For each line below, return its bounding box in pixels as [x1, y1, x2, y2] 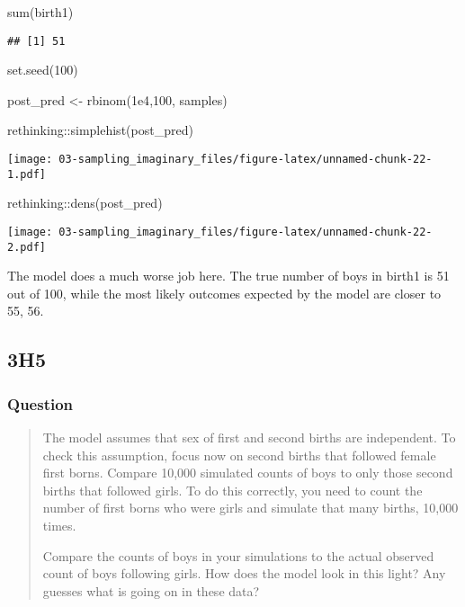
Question [7, 392, 74, 415]
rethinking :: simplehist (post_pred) [7, 121, 193, 139]
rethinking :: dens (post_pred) [7, 193, 163, 212]
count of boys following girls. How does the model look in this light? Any [42, 564, 446, 583]
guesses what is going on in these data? [42, 581, 260, 600]
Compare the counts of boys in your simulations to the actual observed [42, 546, 434, 565]
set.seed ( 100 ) [7, 60, 78, 79]
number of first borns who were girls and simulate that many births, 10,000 [42, 498, 459, 517]
